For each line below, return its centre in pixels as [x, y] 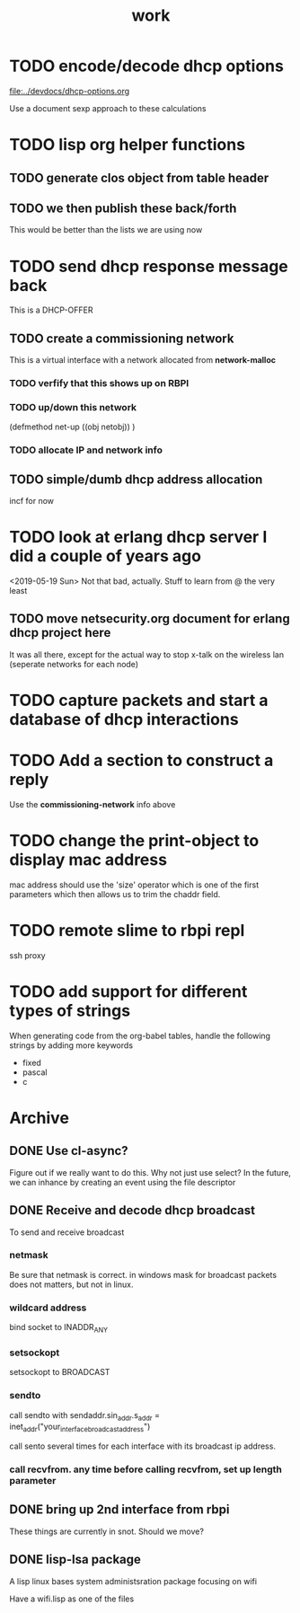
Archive [40, 1118]
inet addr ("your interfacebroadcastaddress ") [80, 1428]
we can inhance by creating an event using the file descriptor [123, 1182]
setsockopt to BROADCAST [60, 1372]
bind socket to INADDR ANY [59, 1328]
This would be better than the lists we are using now [106, 230]
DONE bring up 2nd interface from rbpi [119, 1510]
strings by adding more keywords [71, 1045]
